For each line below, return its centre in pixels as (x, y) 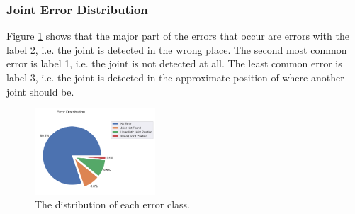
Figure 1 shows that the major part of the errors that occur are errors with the (178, 36)
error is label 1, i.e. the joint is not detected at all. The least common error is (174, 63)
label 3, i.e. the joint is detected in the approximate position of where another (175, 77)
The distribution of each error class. (112, 204)
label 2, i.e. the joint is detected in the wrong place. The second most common (177, 49)
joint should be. (40, 91)
